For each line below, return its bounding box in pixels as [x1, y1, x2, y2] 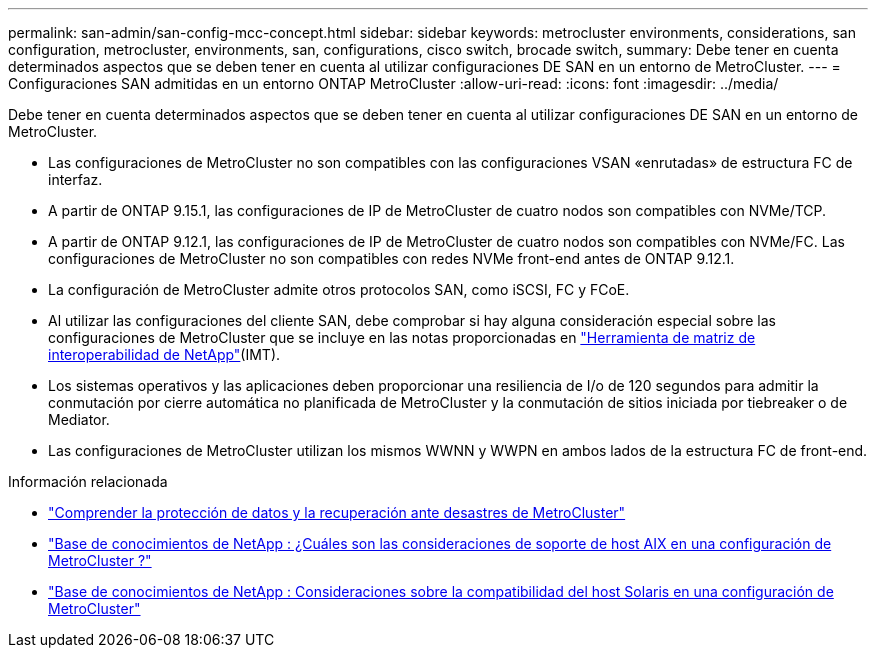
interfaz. [48, 171, 103, 188]
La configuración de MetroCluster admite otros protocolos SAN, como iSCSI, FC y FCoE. [48, 281, 630, 298]
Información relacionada [8, 473, 168, 490]
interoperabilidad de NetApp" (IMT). [48, 346, 281, 363]
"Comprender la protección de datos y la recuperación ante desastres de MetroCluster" [48, 504, 626, 521]
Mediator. [48, 411, 110, 428]
